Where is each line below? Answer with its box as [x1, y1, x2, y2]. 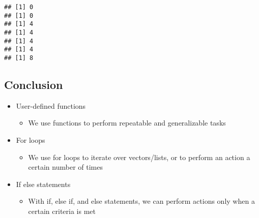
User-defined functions [16, 100, 86, 111]
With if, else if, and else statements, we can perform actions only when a [28, 196, 255, 206]
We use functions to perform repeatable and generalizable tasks [28, 117, 226, 128]
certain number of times [28, 162, 103, 172]
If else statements [16, 178, 71, 189]
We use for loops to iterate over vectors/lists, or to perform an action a [28, 151, 250, 162]
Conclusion [4, 76, 63, 92]
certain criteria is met [28, 205, 96, 216]
